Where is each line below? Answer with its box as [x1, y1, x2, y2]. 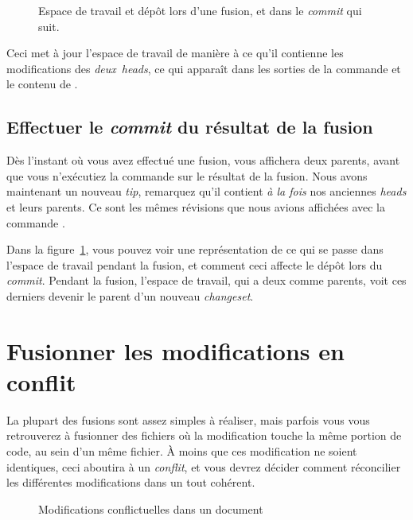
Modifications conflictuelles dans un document [38, 500, 263, 517]
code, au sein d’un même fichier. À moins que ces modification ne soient [6, 443, 357, 460]
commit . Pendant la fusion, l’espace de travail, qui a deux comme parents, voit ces [6, 272, 407, 289]
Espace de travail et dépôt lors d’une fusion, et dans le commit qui [38, 2, 362, 18]
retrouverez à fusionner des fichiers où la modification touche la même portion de [6, 427, 402, 444]
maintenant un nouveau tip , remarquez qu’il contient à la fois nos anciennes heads [6, 183, 407, 200]
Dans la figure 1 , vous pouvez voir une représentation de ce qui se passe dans [6, 241, 384, 258]
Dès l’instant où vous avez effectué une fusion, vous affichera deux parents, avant [6, 152, 400, 169]
